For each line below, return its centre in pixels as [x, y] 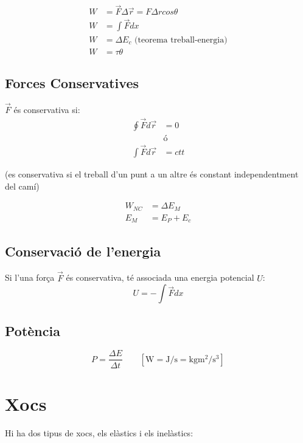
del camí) [22, 186]
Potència [33, 330]
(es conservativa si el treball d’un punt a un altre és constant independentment [152, 174]
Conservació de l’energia [83, 251]
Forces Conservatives [72, 82]
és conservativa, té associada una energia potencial [160, 277]
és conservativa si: [47, 109]
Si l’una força [30, 277]
